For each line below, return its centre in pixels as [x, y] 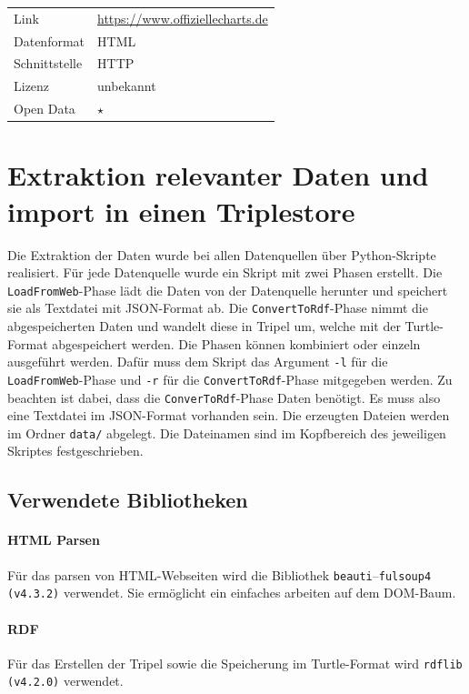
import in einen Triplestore [181, 211]
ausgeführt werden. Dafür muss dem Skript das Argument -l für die [198, 362]
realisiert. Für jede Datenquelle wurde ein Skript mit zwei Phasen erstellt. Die [225, 272]
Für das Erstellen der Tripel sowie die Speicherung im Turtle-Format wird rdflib [235, 663]
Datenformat [50, 40]
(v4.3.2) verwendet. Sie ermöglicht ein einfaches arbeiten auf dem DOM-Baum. [232, 593]
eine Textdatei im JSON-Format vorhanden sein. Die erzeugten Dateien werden [229, 415]
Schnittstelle [48, 63]
